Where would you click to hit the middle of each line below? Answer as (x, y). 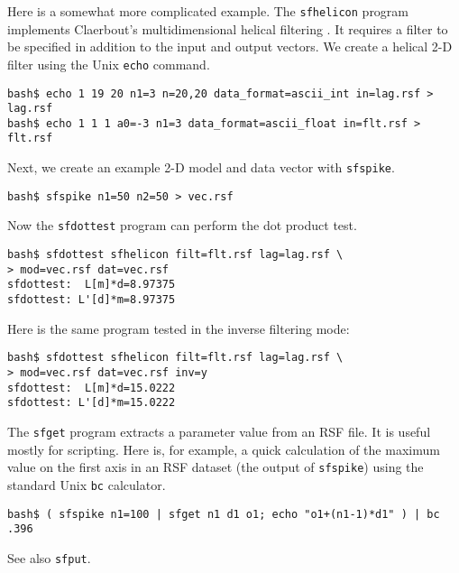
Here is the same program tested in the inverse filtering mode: (179, 328)
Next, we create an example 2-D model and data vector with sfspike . (201, 167)
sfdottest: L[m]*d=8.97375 (92, 285)
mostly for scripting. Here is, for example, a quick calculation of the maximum (224, 449)
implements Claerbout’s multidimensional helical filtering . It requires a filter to (228, 28)
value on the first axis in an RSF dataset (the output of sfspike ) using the (216, 467)
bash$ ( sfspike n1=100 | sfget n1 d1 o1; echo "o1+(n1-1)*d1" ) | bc (224, 514)
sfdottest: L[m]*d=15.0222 (92, 388)
